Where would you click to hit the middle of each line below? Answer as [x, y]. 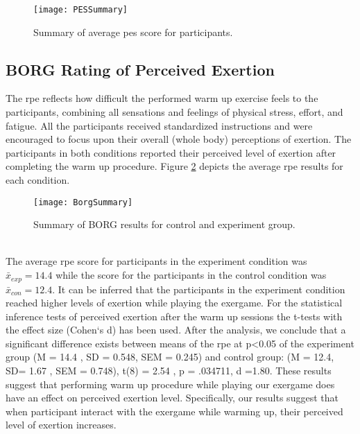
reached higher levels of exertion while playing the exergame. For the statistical [174, 303]
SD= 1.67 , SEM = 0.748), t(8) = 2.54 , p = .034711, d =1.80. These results [169, 371]
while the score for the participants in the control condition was [191, 275]
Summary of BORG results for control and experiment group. [164, 224]
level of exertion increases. [61, 425]
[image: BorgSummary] [83, 202]
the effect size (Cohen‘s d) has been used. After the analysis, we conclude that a [176, 330]
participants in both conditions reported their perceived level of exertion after [171, 152]
